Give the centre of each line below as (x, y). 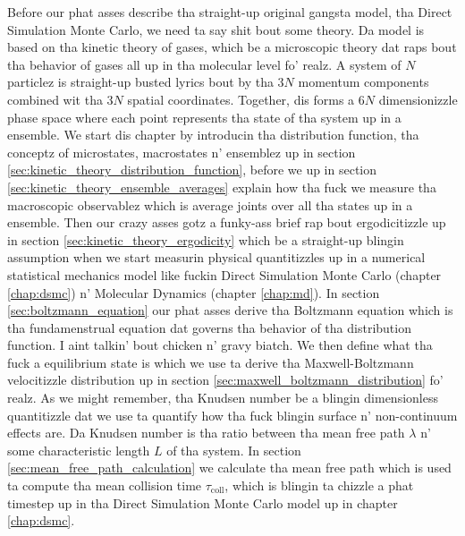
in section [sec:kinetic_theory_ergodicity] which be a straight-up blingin (206, 239)
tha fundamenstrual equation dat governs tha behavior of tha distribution (209, 327)
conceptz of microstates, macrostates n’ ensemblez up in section (182, 152)
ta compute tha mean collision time (105, 485)
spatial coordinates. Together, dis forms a (241, 99)
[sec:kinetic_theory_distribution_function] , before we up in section (192, 170)
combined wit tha (55, 99)
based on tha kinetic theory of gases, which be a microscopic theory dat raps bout (232, 47)
